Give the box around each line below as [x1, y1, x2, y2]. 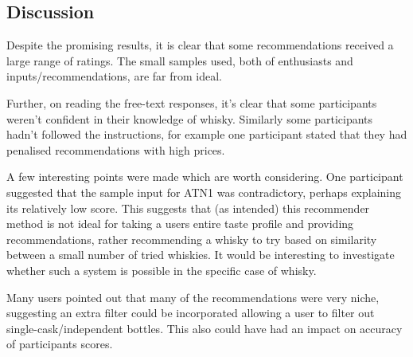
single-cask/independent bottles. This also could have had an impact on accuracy [6, 320, 403, 336]
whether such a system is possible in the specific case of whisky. [6, 261, 317, 278]
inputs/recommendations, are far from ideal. [6, 68, 222, 84]
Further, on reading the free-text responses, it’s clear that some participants [6, 94, 377, 111]
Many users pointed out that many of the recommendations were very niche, [6, 288, 380, 305]
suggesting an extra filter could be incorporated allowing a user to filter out [6, 304, 375, 321]
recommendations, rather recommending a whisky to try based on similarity [6, 230, 377, 247]
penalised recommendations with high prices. [6, 141, 225, 158]
